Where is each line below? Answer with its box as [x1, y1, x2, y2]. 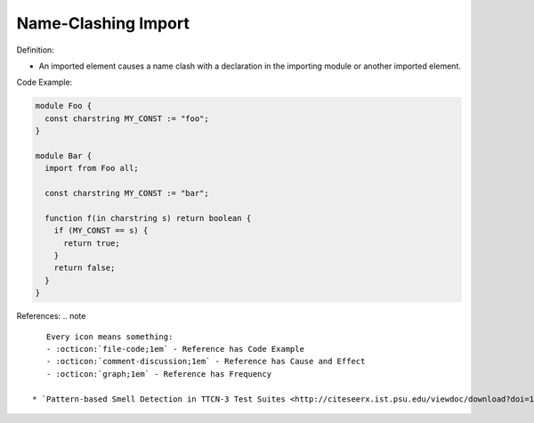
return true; [63, 238, 120, 248]
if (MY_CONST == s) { [53, 225, 149, 236]
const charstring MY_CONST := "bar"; [44, 188, 209, 199]
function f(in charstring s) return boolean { [44, 213, 252, 223]
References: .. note [16, 311, 86, 321]
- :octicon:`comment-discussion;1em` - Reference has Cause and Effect [45, 356, 366, 367]
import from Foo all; [44, 163, 140, 174]
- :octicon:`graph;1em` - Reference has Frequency [45, 369, 271, 378]
